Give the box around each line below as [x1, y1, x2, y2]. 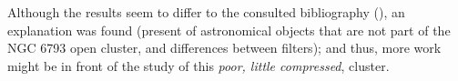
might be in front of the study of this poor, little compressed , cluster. [7, 56, 390, 75]
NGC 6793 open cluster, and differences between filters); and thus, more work [7, 38, 442, 57]
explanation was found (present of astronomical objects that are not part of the [7, 20, 451, 39]
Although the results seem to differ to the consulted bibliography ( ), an [7, 3, 405, 21]
